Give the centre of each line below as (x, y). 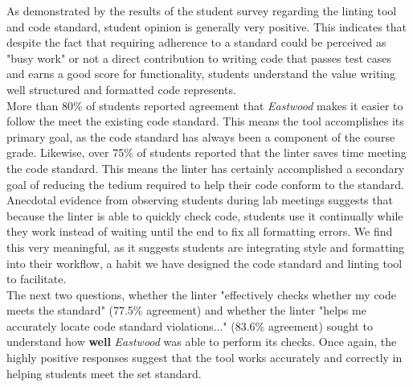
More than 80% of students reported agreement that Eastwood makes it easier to (205, 105)
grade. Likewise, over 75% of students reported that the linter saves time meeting (206, 152)
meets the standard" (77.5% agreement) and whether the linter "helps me (186, 310)
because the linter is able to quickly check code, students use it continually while (205, 215)
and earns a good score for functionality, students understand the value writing (201, 74)
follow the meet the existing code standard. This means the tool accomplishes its (205, 121)
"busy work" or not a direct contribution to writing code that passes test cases (199, 58)
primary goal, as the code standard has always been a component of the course (201, 136)
